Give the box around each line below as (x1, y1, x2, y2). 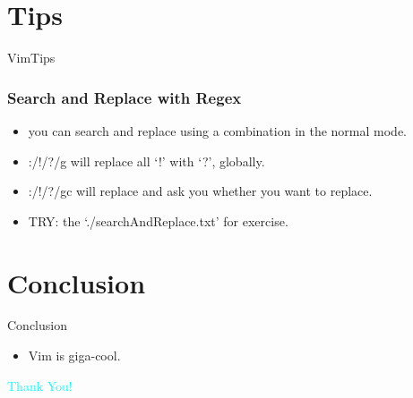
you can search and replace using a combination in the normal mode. (28, 121, 408, 140)
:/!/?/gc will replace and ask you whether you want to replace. (28, 182, 373, 200)
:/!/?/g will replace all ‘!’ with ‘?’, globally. (28, 151, 265, 170)
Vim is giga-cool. (28, 346, 121, 365)
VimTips (7, 48, 56, 67)
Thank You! (7, 376, 73, 394)
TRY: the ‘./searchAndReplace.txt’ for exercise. (28, 211, 288, 230)
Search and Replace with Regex (7, 86, 242, 108)
